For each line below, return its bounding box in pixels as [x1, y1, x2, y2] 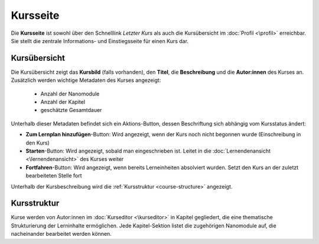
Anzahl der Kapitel [40, 98, 86, 105]
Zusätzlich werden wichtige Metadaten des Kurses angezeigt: [11, 77, 161, 84]
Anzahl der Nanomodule [40, 90, 100, 97]
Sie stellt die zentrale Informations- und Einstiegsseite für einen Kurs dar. [11, 37, 189, 44]
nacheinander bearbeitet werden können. [11, 230, 112, 238]
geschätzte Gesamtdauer [40, 107, 102, 114]
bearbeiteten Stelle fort [25, 172, 82, 179]
